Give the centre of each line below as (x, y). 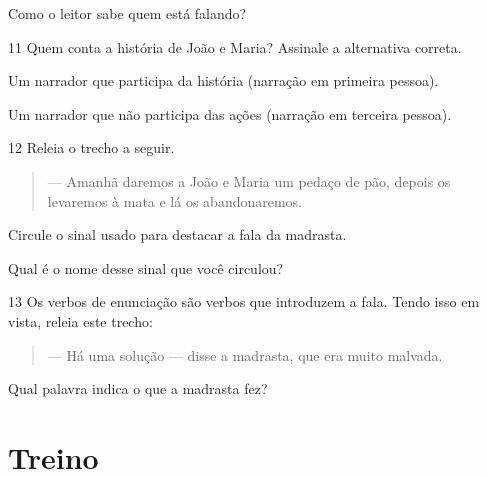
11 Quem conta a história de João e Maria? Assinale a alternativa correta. (235, 46)
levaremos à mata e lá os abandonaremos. (175, 200)
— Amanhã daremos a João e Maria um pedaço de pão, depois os (249, 180)
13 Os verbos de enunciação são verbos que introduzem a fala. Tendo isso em (244, 301)
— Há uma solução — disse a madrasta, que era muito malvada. (245, 354)
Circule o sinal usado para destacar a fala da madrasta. (177, 234)
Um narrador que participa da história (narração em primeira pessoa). (223, 80)
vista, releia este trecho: (80, 320)
